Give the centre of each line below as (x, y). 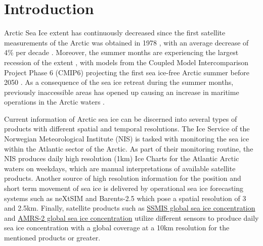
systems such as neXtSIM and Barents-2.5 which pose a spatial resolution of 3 (125, 198)
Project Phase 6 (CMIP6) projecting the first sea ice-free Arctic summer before (127, 72)
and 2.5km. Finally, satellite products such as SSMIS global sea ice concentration (130, 208)
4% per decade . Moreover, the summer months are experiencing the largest (121, 52)
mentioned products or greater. (52, 237)
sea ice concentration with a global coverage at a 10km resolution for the (117, 228)
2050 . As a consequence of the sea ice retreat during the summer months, (119, 82)
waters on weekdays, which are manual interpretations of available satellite (120, 168)
